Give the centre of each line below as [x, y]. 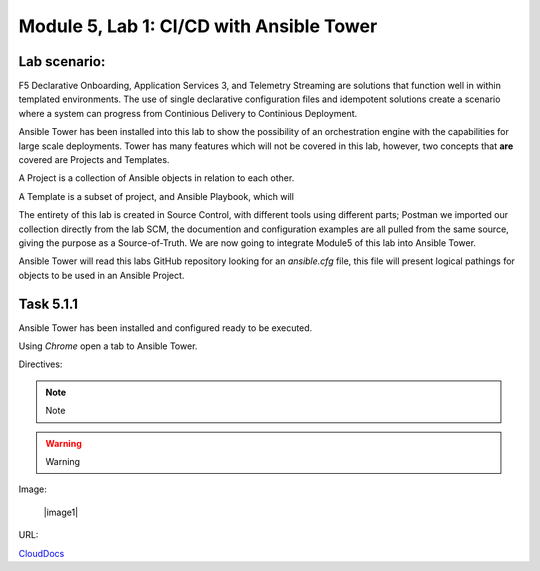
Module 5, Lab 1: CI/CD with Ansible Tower [198, 26]
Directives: [40, 364]
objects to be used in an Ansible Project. [101, 275]
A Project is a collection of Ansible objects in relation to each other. [156, 178]
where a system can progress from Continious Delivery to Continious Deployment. [188, 113]
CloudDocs [41, 553]
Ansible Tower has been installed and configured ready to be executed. [165, 327]
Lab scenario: [62, 61]
